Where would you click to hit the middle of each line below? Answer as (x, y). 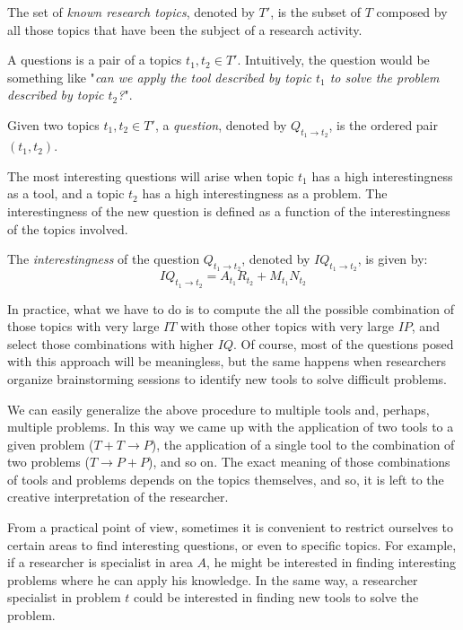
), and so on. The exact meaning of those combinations (299, 462)
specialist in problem (64, 597)
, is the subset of (316, 12)
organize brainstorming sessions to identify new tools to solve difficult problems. (227, 378)
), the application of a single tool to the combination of (303, 444)
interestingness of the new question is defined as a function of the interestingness (229, 210)
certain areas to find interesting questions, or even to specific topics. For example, (232, 544)
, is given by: (393, 259)
